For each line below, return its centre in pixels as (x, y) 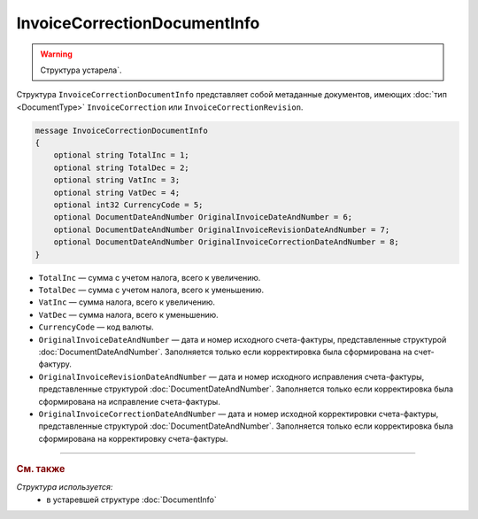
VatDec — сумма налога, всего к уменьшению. (128, 314)
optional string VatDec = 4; (117, 192)
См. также (41, 469)
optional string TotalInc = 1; (121, 155)
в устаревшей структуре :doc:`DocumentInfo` (131, 500)
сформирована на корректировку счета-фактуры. (133, 438)
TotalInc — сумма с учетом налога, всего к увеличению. (150, 277)
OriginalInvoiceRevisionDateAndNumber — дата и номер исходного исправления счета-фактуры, (231, 376)
